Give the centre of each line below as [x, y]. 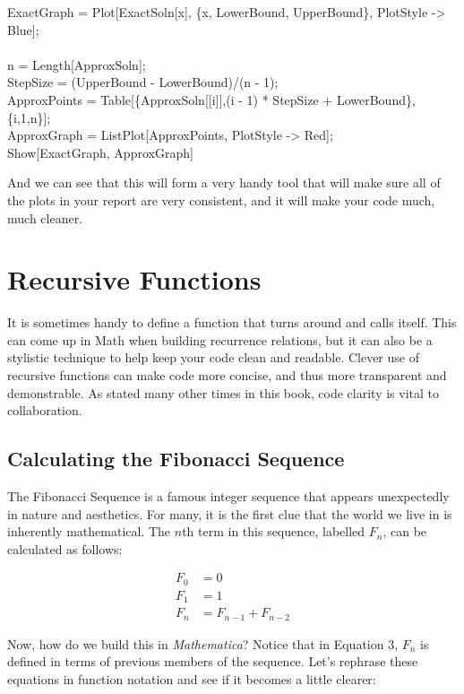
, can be [405, 531]
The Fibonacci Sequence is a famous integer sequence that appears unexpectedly [228, 496]
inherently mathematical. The [89, 531]
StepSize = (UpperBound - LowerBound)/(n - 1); [143, 82]
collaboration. [45, 410]
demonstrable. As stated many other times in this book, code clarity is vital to [223, 392]
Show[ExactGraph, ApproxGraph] [100, 152]
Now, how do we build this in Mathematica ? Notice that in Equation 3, [203, 643]
